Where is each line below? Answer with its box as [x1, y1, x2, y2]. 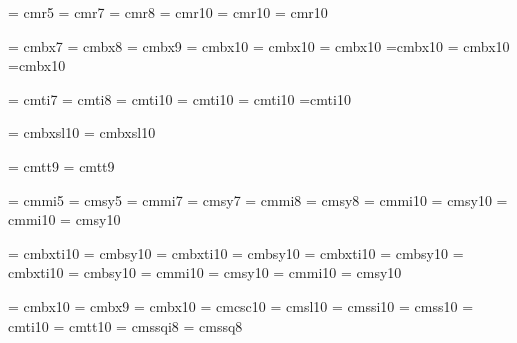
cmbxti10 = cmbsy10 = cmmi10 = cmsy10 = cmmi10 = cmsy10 [8, 262, 402, 283]
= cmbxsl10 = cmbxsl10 [8, 122, 156, 143]
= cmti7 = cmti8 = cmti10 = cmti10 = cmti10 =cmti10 [8, 88, 351, 109]
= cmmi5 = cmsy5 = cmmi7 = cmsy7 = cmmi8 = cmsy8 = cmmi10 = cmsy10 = [8, 189, 508, 210]
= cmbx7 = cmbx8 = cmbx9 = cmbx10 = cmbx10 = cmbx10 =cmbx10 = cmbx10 [8, 35, 510, 56]
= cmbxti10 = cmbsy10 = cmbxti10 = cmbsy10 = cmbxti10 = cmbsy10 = [8, 242, 464, 263]
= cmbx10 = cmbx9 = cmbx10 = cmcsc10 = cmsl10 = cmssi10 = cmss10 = [8, 295, 474, 316]
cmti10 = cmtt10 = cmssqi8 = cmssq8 [8, 315, 243, 336]
